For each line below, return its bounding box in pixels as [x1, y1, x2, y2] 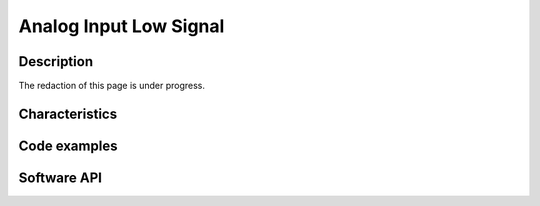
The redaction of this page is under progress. [18, 80, 205, 92]
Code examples [18, 137, 118, 154]
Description [18, 53, 94, 70]
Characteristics [18, 105, 118, 122]
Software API [18, 169, 102, 186]
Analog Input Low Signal [18, 15, 225, 37]
